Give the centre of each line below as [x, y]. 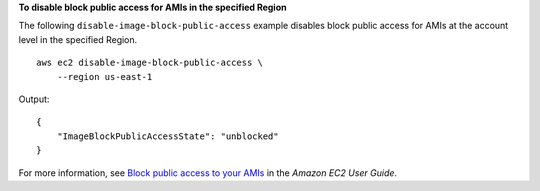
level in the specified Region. [78, 39]
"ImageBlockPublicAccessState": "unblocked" [167, 136]
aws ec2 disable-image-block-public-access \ [150, 63]
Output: [34, 99]
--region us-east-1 [104, 76]
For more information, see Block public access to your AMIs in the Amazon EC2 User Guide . [208, 172]
